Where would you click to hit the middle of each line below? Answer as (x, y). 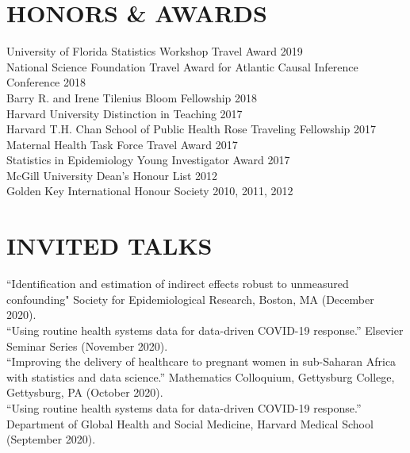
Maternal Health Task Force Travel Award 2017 (122, 144)
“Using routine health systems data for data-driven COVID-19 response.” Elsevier (205, 330)
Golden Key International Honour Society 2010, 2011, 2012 (150, 191)
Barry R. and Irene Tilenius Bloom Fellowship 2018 (132, 97)
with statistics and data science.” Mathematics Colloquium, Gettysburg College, (201, 376)
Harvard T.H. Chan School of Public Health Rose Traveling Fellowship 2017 (191, 129)
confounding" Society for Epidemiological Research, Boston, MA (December (190, 299)
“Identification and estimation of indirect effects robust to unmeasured (178, 284)
